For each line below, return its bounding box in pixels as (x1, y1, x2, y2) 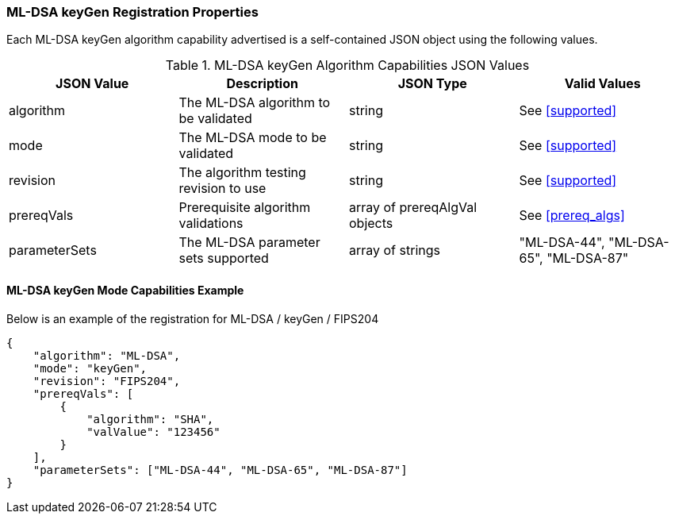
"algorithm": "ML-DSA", (33, 349, 181, 362)
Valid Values (564, 75, 641, 92)
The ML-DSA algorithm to (178, 94, 331, 111)
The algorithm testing (178, 164, 306, 181)
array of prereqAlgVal (349, 199, 477, 216)
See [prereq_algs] (519, 207, 625, 224)
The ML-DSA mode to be (178, 129, 327, 146)
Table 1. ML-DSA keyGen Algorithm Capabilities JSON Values (165, 57, 530, 74)
